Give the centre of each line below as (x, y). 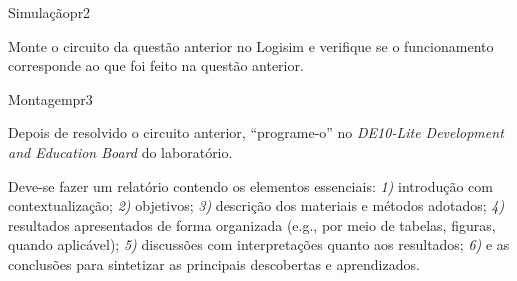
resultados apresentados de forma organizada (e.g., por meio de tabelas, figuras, (252, 224)
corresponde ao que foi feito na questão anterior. (156, 65)
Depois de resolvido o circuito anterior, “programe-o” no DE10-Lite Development (256, 132)
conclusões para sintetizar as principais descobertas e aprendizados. (214, 263)
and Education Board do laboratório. (120, 151)
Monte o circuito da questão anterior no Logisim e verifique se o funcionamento (251, 45)
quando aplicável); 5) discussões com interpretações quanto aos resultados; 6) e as (259, 244)
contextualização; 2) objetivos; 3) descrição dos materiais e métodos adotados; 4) (256, 205)
